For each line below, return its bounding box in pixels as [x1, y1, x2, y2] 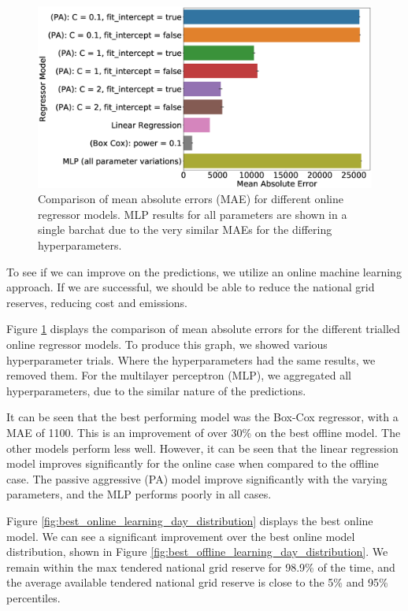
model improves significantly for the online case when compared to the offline [6, 455, 379, 472]
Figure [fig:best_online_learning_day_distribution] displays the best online [6, 512, 373, 528]
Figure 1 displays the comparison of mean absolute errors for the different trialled [6, 320, 400, 337]
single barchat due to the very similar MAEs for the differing [38, 221, 332, 238]
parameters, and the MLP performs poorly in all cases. [6, 486, 272, 502]
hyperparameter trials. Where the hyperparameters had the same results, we [6, 351, 376, 368]
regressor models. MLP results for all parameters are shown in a [38, 206, 347, 222]
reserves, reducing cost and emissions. [6, 294, 187, 310]
